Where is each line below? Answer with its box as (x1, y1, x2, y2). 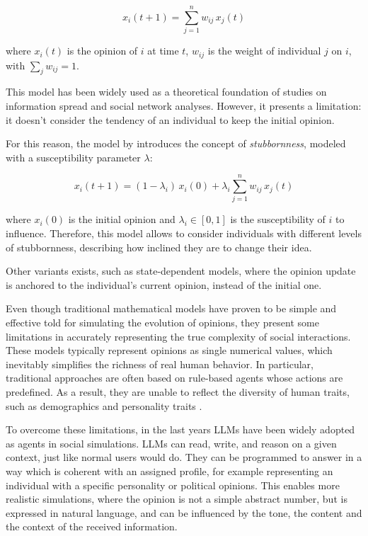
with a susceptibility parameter (6, 149, 141, 164)
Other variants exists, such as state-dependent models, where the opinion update (6, 263, 356, 278)
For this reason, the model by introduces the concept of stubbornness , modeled (6, 136, 346, 151)
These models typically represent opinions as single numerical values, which (6, 343, 333, 358)
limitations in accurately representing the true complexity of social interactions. (6, 329, 351, 343)
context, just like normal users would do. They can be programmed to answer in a (6, 450, 362, 464)
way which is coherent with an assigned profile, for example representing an (6, 463, 333, 478)
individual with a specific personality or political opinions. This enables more (6, 477, 340, 492)
